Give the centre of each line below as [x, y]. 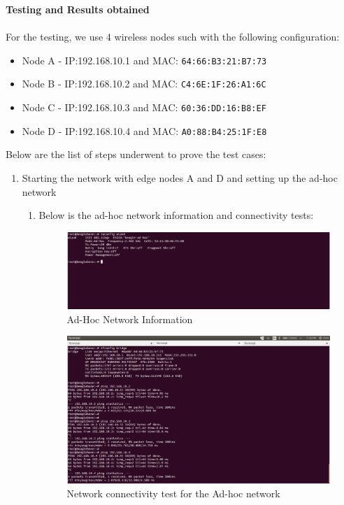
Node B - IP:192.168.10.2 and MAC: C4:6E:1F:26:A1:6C [144, 84]
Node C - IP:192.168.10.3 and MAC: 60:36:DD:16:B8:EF [144, 107]
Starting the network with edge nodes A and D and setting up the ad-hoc [180, 178]
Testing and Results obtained [78, 9]
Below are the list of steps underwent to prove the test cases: [136, 154]
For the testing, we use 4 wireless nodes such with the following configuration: [173, 37]
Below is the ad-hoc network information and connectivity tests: [176, 215]
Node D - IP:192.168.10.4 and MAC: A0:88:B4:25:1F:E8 [144, 130]
